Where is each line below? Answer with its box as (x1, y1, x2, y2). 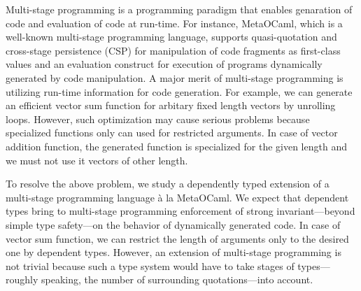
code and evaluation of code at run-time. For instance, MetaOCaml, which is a (6, 15, 343, 30)
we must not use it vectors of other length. (6, 152, 188, 167)
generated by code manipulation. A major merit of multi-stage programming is (6, 70, 344, 85)
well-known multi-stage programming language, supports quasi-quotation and (6, 29, 337, 44)
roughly (6, 272, 38, 287)
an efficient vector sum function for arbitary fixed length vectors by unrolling (6, 98, 336, 113)
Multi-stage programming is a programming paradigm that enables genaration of (6, 2, 353, 16)
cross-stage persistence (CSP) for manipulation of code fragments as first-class (6, 43, 341, 57)
